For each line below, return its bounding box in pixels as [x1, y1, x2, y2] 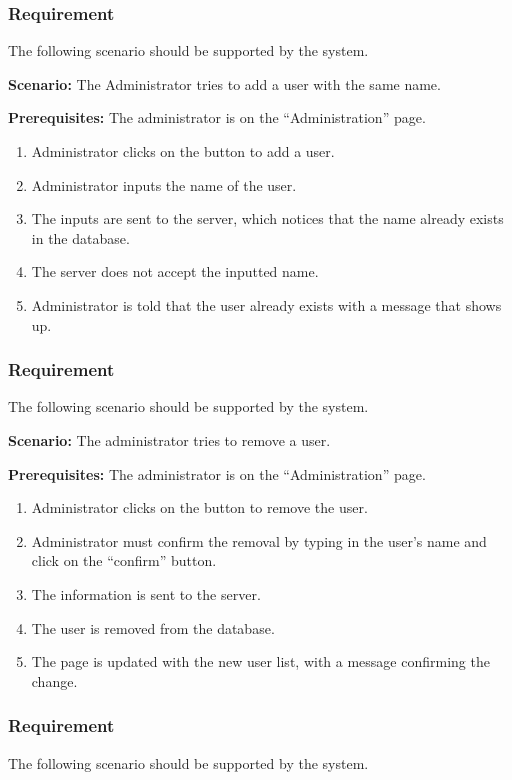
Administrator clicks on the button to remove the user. [31, 497, 368, 518]
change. [31, 670, 78, 691]
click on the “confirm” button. [31, 550, 217, 571]
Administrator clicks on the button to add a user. [31, 141, 335, 161]
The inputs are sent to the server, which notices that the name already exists [31, 208, 504, 229]
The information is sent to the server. [31, 583, 261, 604]
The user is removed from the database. [31, 617, 275, 638]
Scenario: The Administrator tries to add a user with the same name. [8, 73, 441, 94]
